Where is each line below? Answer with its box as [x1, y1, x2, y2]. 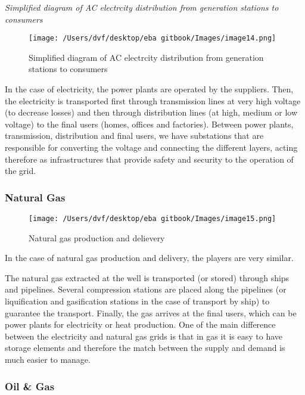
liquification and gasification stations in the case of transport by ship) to [5, 295, 270, 307]
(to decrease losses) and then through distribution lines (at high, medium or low [5, 106, 298, 119]
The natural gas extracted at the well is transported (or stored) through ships [5, 271, 290, 284]
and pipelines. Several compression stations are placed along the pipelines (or [5, 283, 287, 296]
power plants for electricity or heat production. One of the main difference [5, 318, 276, 331]
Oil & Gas [5, 378, 55, 393]
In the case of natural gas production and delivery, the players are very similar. [5, 251, 294, 264]
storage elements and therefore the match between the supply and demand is [5, 341, 285, 354]
